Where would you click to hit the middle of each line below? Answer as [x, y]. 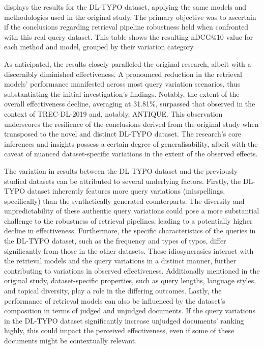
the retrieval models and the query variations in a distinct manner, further [120, 261]
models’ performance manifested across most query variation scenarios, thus [122, 84]
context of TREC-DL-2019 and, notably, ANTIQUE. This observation [113, 113]
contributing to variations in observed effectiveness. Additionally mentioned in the [132, 270]
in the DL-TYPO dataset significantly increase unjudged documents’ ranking [124, 320]
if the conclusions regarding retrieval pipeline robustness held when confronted [126, 27]
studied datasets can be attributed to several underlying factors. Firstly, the [123, 181]
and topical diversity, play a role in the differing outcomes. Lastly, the [113, 291]
